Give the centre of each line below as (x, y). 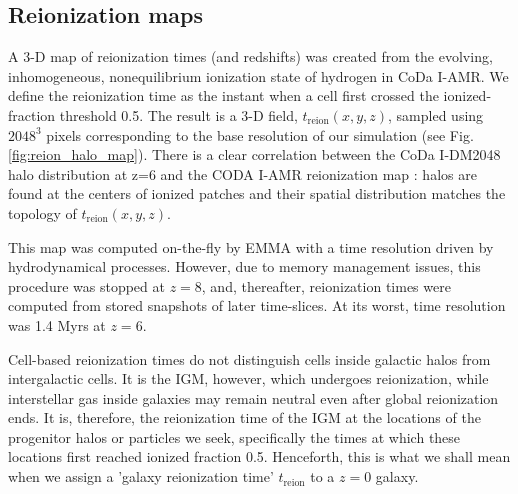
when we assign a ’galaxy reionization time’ (141, 476)
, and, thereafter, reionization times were (326, 285)
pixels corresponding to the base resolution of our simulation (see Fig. (260, 134)
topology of (42, 212)
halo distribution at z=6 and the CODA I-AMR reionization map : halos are (242, 173)
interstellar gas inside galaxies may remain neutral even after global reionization (253, 397)
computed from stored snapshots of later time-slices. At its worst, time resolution (257, 305)
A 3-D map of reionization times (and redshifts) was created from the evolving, (250, 56)
